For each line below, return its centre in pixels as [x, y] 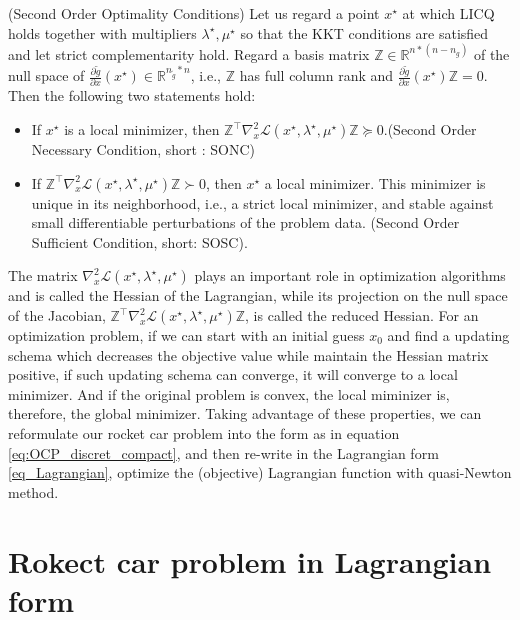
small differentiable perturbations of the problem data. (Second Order [245, 222]
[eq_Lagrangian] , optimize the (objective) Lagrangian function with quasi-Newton [260, 472]
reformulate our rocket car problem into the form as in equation [204, 433]
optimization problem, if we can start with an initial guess [186, 335]
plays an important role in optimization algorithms [350, 275]
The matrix [43, 275]
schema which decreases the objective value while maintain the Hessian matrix [248, 354]
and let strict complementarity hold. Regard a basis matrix [189, 53]
